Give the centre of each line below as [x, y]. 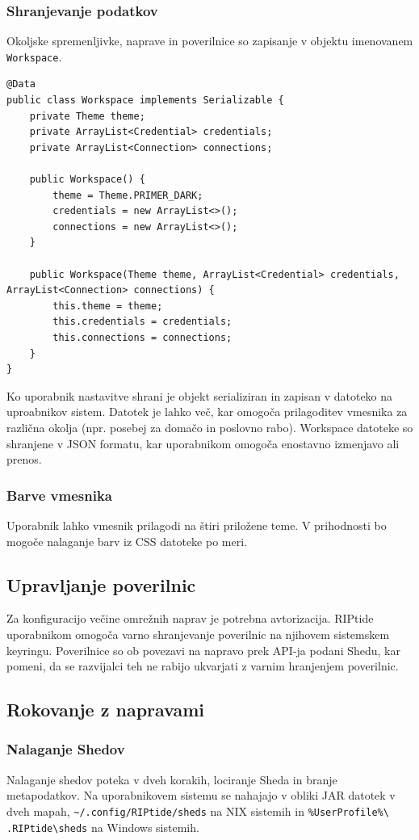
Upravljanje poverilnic [101, 584]
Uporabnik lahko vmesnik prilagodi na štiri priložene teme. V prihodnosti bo [197, 525]
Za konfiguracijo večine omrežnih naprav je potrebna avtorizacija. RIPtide [190, 618]
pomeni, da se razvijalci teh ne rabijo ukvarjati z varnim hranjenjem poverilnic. [203, 666]
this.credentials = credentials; [142, 322]
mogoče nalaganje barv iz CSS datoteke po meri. [127, 541]
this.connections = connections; [142, 337]
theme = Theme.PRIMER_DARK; [128, 195]
